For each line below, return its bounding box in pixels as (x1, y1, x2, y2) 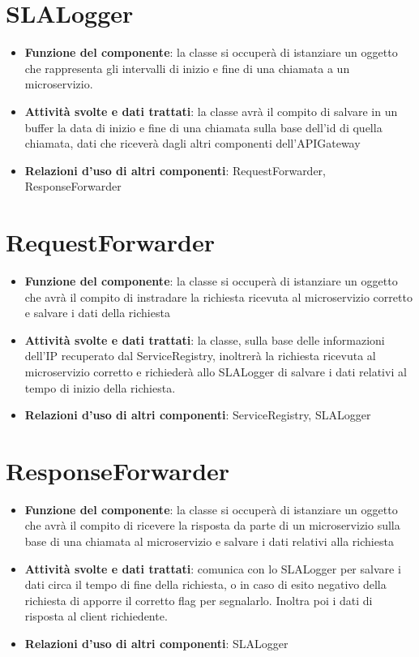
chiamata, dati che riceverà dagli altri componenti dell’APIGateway (24, 135, 361, 152)
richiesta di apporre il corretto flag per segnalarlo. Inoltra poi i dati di (24, 591, 373, 608)
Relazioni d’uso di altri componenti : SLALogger (24, 635, 289, 652)
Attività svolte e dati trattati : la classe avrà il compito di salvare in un (24, 102, 398, 119)
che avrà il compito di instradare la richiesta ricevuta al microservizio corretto (24, 288, 413, 305)
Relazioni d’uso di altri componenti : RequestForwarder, (24, 161, 326, 178)
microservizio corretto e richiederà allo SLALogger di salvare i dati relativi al (24, 363, 407, 380)
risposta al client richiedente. (24, 608, 168, 625)
